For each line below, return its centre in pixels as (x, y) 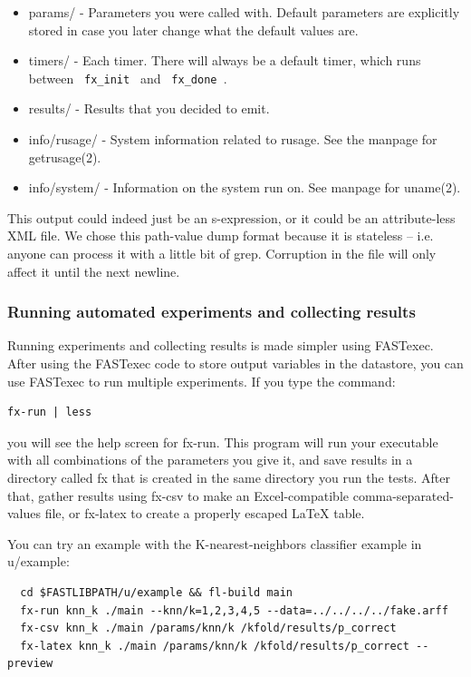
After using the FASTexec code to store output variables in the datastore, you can (235, 363)
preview (30, 664)
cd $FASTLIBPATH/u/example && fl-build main (156, 592)
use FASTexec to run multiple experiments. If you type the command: (202, 381)
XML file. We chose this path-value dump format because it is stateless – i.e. (221, 235)
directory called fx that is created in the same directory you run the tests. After (229, 477)
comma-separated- (403, 495)
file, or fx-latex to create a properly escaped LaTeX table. (205, 513)
